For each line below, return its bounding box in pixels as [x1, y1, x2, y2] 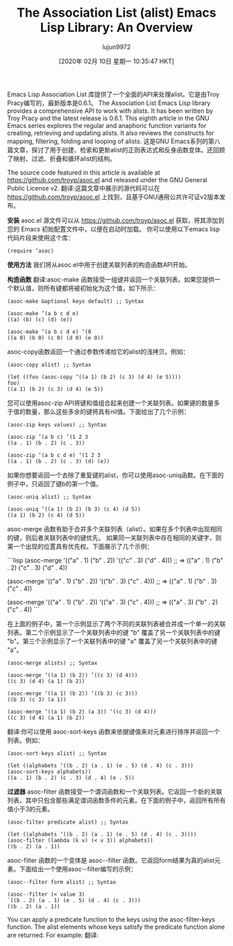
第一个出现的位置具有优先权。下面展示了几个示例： [7, 542, 153, 550]
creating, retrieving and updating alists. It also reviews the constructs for [7, 129, 214, 137]
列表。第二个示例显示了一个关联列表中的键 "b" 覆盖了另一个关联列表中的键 [7, 628, 221, 636]
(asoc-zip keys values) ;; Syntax [7, 421, 107, 428]
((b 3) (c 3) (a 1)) [7, 696, 67, 703]
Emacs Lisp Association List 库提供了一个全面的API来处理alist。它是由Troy [7, 90, 220, 98]
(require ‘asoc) [7, 247, 54, 255]
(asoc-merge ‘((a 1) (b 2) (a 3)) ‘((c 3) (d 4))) [7, 708, 157, 715]
